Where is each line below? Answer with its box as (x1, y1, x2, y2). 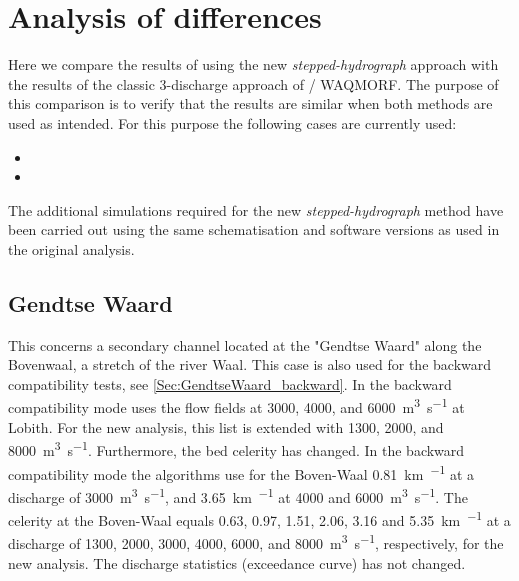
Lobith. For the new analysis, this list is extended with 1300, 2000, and (8, 416, 444, 437)
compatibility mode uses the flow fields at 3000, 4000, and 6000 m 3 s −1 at (8, 394, 465, 418)
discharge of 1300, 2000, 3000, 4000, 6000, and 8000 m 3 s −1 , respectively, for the (8, 530, 504, 553)
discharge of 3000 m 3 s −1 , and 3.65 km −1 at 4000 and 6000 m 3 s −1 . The (8, 483, 468, 507)
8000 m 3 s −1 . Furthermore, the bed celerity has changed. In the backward (8, 437, 465, 460)
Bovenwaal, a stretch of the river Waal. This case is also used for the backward (8, 354, 492, 375)
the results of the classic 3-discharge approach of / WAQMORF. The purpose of (8, 73, 499, 94)
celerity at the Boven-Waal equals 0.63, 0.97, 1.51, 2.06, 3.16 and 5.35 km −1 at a (8, 507, 511, 530)
